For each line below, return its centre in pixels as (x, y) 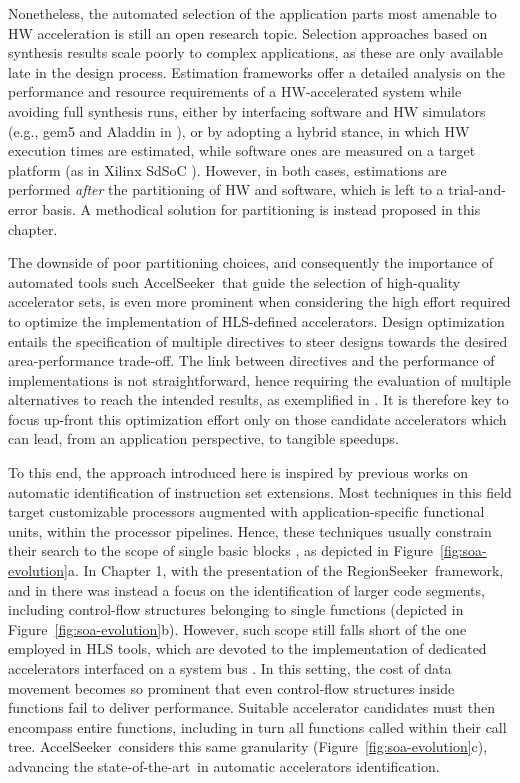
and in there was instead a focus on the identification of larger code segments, (246, 589)
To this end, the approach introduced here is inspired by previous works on (238, 472)
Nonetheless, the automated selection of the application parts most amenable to (252, 13)
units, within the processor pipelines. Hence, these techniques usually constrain (250, 530)
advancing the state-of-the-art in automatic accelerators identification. (224, 765)
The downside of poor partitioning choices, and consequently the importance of (250, 262)
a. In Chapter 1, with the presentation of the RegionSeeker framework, (285, 570)
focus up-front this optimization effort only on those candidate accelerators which (257, 418)
